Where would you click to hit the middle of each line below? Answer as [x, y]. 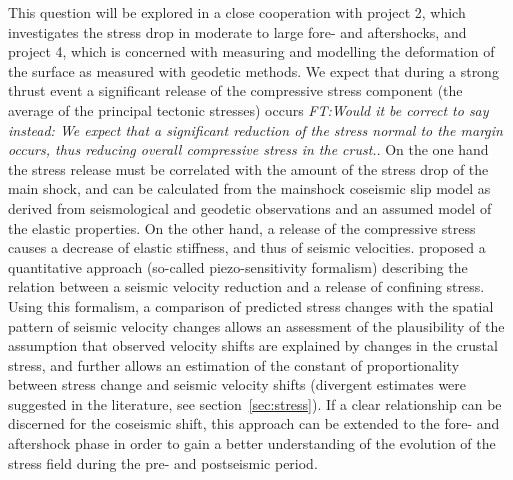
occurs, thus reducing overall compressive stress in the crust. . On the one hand [248, 149]
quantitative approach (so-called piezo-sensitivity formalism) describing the [238, 266]
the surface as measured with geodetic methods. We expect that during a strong [253, 70]
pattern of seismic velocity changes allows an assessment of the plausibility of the [256, 325]
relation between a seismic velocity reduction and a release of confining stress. [246, 286]
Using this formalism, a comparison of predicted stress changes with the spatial [251, 305]
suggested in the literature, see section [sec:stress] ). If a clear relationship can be [255, 403]
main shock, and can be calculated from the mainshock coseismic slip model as [249, 188]
